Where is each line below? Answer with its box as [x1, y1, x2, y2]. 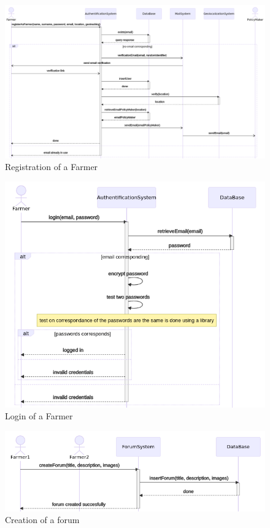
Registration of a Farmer [5, 160, 98, 173]
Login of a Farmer [5, 410, 73, 422]
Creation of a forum [5, 513, 80, 526]
